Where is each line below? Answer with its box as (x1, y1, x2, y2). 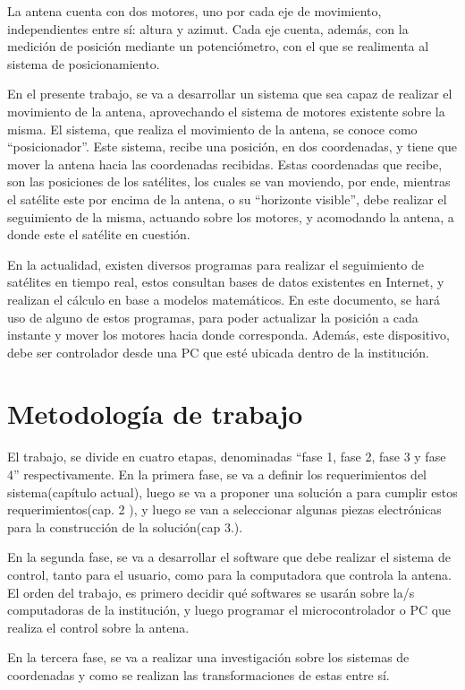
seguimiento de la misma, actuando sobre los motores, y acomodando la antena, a (7, 207, 454, 226)
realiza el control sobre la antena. (7, 617, 190, 636)
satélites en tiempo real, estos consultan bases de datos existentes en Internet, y (7, 272, 444, 291)
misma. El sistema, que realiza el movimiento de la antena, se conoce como (7, 119, 418, 138)
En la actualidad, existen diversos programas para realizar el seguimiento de (7, 254, 424, 273)
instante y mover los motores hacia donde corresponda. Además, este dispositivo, (7, 325, 451, 344)
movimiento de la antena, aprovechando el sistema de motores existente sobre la (7, 101, 445, 120)
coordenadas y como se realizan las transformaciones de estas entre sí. (7, 665, 390, 684)
